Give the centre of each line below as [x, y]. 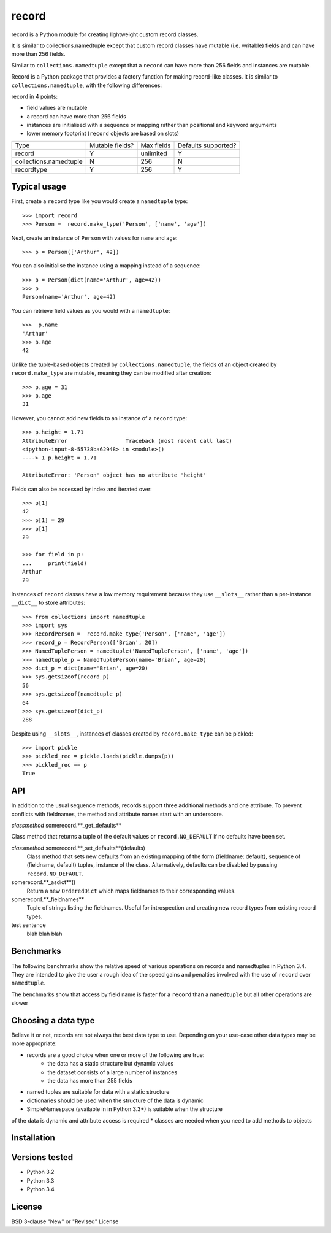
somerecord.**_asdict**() [44, 882]
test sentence [29, 925]
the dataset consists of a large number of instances [112, 1072]
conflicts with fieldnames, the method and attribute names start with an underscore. [117, 814]
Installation [33, 1138]
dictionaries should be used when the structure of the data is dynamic [115, 1100]
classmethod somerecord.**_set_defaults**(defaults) [78, 848]
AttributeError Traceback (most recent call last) [127, 441]
